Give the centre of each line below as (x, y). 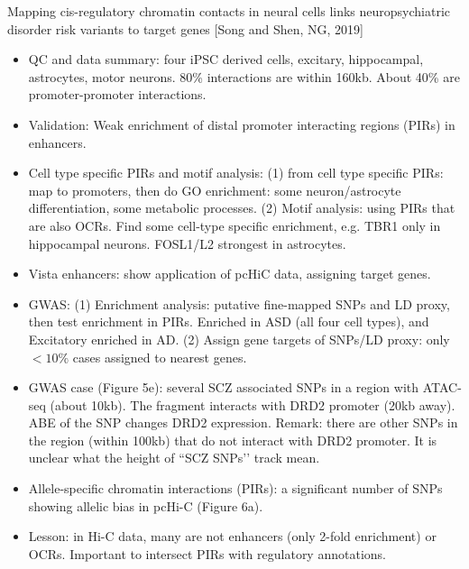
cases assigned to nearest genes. (160, 357)
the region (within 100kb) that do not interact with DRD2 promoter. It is (233, 440)
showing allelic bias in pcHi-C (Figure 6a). (146, 505)
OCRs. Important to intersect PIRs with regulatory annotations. (207, 553)
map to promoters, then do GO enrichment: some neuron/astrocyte (215, 190)
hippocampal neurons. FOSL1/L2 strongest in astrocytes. (187, 243)
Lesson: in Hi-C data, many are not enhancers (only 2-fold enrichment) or (232, 536)
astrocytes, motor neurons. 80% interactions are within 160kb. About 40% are (244, 76)
